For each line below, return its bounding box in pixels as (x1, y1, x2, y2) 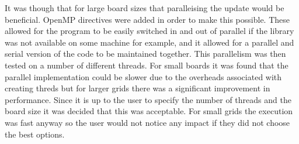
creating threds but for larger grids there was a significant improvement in (5, 82, 270, 94)
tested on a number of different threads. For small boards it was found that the (5, 59, 288, 71)
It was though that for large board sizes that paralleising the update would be (5, 2, 284, 13)
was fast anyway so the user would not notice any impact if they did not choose (5, 116, 290, 128)
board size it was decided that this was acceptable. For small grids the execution (5, 105, 293, 117)
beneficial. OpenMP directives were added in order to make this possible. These (5, 13, 290, 25)
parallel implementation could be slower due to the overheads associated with (5, 70, 282, 83)
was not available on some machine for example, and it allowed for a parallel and (5, 36, 294, 48)
